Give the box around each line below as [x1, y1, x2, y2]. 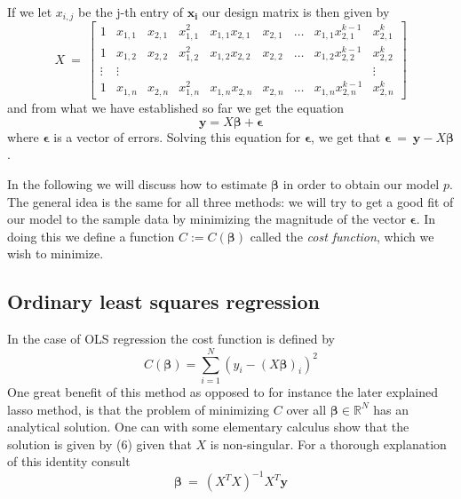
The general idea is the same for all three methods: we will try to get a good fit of [7, 192, 454, 210]
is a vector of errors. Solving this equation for [53, 127, 301, 146]
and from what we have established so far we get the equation [7, 99, 345, 117]
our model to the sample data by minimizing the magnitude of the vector [7, 210, 406, 228]
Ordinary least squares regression [7, 288, 321, 315]
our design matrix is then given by [202, 3, 390, 20]
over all [286, 400, 327, 418]
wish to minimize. [7, 244, 104, 263]
